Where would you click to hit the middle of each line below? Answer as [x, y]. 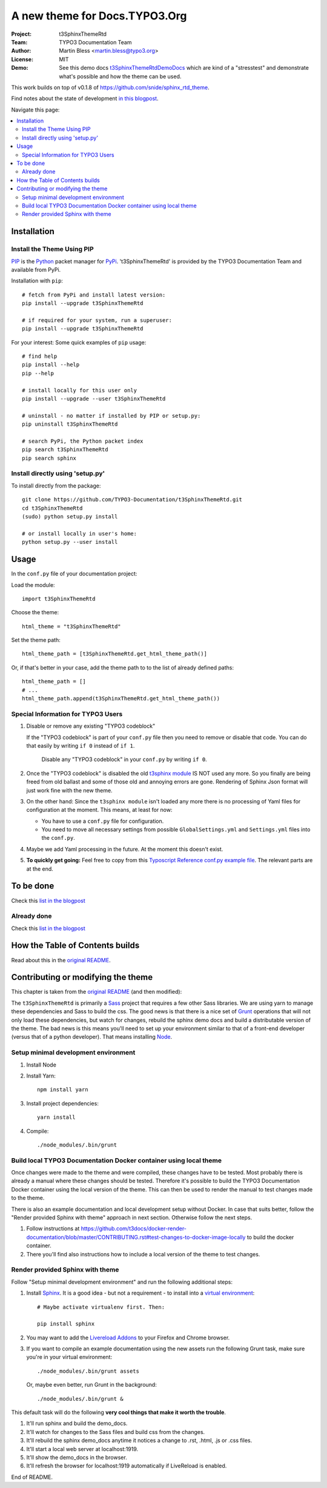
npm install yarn [63, 1090]
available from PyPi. [36, 269]
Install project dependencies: [63, 1103]
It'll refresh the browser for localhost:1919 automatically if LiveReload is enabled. [127, 1466]
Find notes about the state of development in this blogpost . [85, 99]
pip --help [38, 373]
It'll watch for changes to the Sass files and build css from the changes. [116, 1432]
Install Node [41, 1065]
